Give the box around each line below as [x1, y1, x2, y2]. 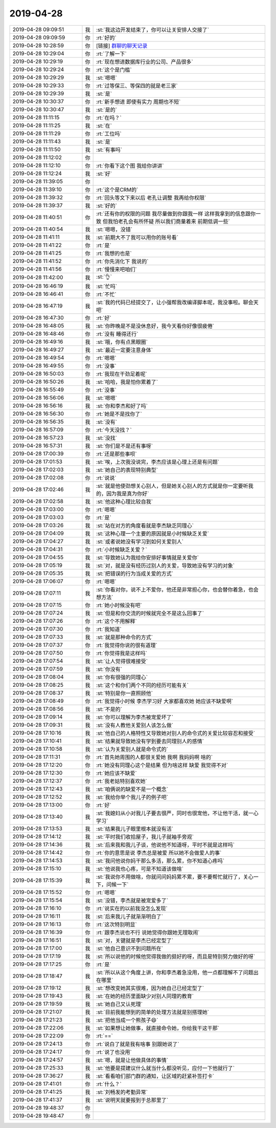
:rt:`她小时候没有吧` [96, 601, 143, 609]
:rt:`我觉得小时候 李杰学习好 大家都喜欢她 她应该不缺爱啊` [96, 698, 234, 705]
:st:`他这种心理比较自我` [96, 498, 153, 505]
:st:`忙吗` [96, 283, 118, 290]
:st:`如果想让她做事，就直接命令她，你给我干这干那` [96, 1024, 220, 1031]
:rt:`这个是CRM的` [96, 186, 139, 193]
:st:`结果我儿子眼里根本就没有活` [96, 825, 174, 832]
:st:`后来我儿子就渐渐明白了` [96, 913, 164, 920]
